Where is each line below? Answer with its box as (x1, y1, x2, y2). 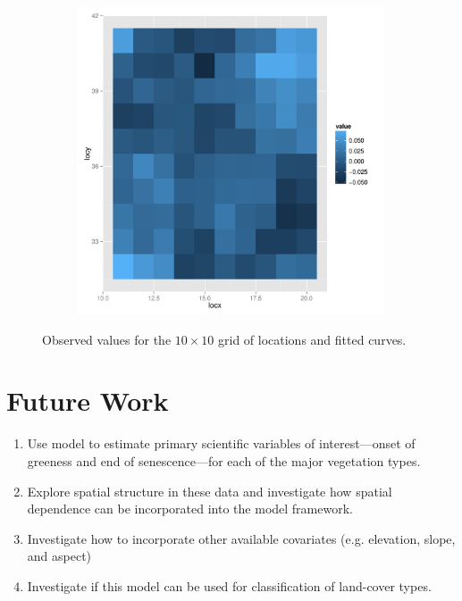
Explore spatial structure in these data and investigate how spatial (27, 481, 392, 500)
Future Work (6, 382, 169, 419)
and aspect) (27, 547, 92, 565)
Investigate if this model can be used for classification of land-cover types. (27, 576, 432, 595)
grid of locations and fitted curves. (218, 330, 407, 348)
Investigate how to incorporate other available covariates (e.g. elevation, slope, (27, 529, 456, 547)
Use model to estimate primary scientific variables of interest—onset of (27, 434, 416, 453)
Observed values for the (42, 330, 172, 348)
